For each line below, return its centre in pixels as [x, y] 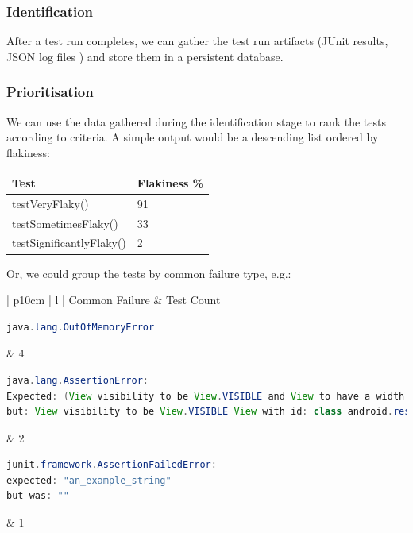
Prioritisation [50, 92]
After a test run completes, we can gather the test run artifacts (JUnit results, [197, 41]
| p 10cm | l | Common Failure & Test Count [114, 300]
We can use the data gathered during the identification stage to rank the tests [196, 121]
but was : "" [38, 496]
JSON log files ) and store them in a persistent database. [145, 56]
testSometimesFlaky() [65, 223]
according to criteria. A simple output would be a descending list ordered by [193, 137]
